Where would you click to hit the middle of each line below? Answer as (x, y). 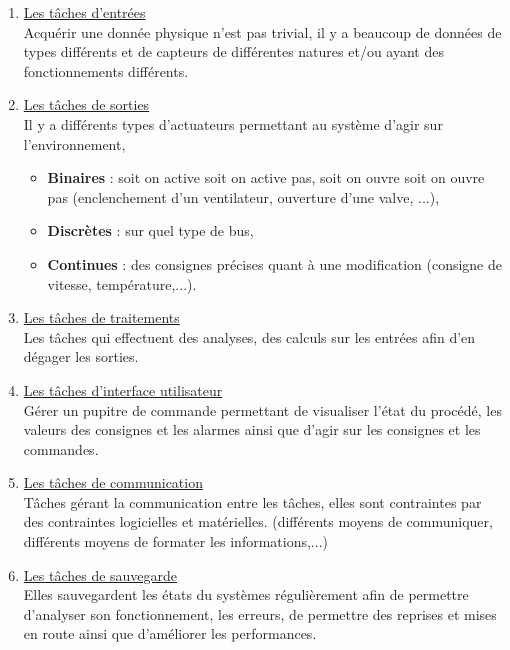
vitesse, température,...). (122, 283)
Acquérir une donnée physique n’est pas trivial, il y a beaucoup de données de (262, 31)
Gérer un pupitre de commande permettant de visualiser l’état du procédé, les (262, 409)
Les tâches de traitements (101, 317)
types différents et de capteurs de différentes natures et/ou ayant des (233, 51)
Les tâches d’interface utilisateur (123, 389)
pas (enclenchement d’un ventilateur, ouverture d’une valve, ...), (243, 196)
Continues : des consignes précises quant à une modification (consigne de (274, 263)
